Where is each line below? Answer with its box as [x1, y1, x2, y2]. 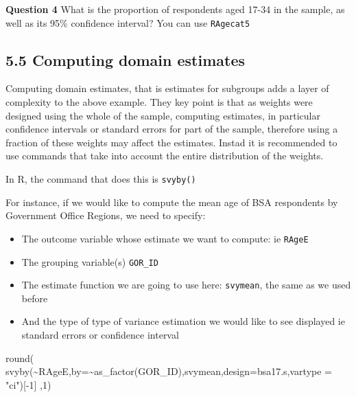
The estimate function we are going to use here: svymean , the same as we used [21, 277, 351, 292]
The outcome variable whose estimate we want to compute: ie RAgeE [21, 231, 309, 245]
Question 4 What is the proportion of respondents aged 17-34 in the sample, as [5, 2, 345, 16]
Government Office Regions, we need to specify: [5, 208, 206, 223]
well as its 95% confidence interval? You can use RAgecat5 [5, 15, 250, 30]
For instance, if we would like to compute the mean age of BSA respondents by [5, 194, 338, 209]
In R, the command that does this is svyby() [5, 172, 196, 186]
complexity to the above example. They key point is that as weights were [5, 95, 313, 109]
